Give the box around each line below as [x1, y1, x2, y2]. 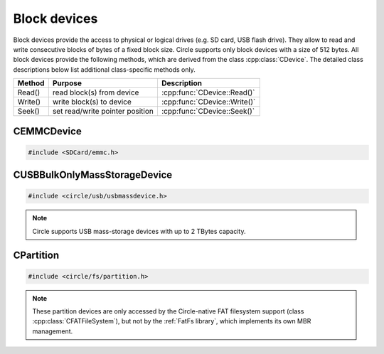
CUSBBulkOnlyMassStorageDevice [13, 169, 173, 181]
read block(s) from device [52, 87, 139, 97]
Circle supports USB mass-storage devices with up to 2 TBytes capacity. [32, 227, 246, 235]
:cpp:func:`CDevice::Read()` [161, 87, 255, 97]
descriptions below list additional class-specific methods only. [13, 65, 196, 74]
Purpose [52, 78, 82, 88]
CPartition [13, 249, 60, 261]
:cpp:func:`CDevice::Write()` [161, 97, 256, 107]
